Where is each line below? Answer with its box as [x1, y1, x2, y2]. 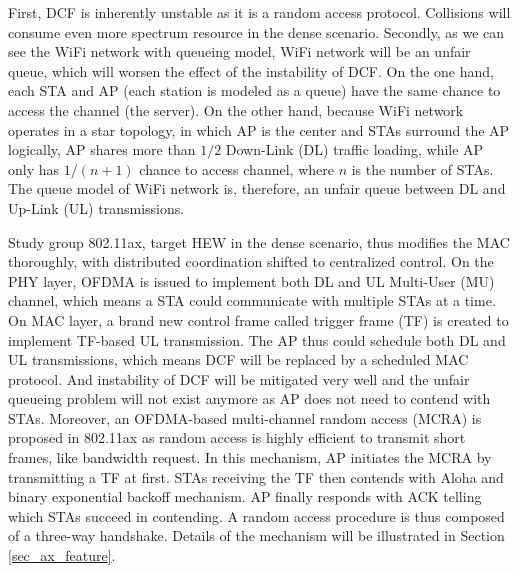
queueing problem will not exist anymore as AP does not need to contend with [8, 388, 491, 409]
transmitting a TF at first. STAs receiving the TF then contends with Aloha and [8, 466, 504, 487]
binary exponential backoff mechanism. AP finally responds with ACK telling [8, 486, 482, 507]
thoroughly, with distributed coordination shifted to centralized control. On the [8, 251, 494, 272]
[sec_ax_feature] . [8, 545, 116, 566]
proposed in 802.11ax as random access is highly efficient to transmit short [8, 427, 466, 448]
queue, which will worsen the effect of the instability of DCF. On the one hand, [8, 60, 494, 81]
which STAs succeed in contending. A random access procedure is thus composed [8, 505, 505, 526]
